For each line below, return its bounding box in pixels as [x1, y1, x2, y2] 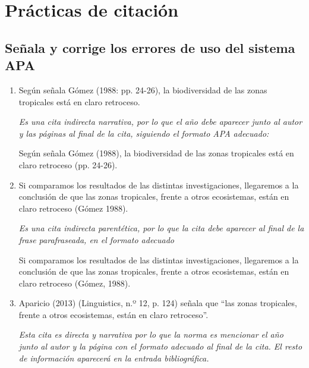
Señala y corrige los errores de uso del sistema [5, 38, 295, 56]
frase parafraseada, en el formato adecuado [18, 233, 175, 246]
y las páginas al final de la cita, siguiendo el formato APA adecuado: [18, 127, 269, 139]
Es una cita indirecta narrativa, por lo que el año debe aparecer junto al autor [18, 115, 302, 128]
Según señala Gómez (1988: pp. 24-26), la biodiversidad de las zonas [18, 83, 267, 96]
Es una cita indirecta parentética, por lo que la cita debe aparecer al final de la [18, 222, 304, 234]
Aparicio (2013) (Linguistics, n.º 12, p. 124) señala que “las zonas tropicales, [18, 297, 297, 309]
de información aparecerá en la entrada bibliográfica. [18, 351, 209, 364]
